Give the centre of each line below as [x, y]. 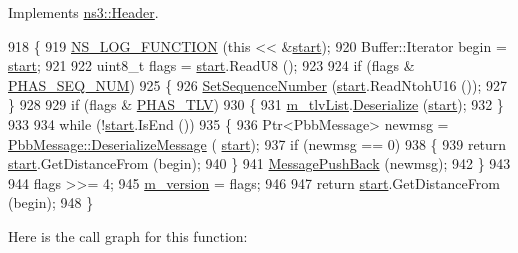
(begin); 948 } [51, 202]
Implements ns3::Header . [83, 12]
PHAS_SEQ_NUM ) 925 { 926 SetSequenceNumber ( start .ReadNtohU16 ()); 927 [257, 84]
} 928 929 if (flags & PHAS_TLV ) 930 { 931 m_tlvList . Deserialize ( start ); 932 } [256, 104]
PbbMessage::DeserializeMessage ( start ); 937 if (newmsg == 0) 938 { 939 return [257, 143]
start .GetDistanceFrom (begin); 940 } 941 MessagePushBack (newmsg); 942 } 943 [259, 163]
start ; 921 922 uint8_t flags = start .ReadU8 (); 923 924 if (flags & [211, 65]
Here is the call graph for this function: [128, 235]
